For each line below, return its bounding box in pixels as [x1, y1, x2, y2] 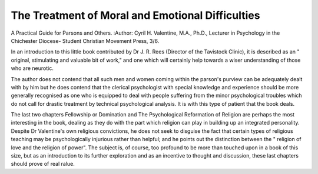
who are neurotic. [11, 65, 54, 72]
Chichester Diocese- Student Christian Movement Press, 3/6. [11, 37, 160, 44]
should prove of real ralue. [11, 160, 75, 168]
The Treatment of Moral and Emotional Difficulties [11, 9, 260, 22]
